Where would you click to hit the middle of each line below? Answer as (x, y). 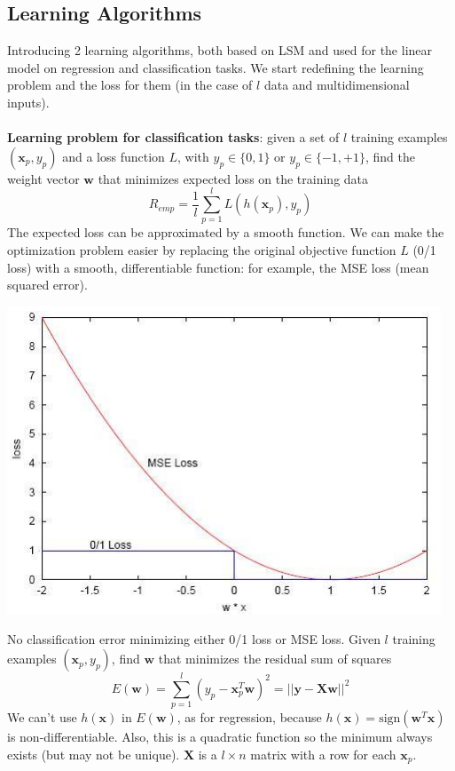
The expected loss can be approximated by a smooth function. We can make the (226, 232)
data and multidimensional (337, 85)
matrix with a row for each (323, 754)
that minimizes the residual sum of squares (275, 659)
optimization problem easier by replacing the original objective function (202, 250)
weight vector (43, 178)
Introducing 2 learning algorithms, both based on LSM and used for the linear (220, 50)
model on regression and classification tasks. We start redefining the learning (216, 67)
